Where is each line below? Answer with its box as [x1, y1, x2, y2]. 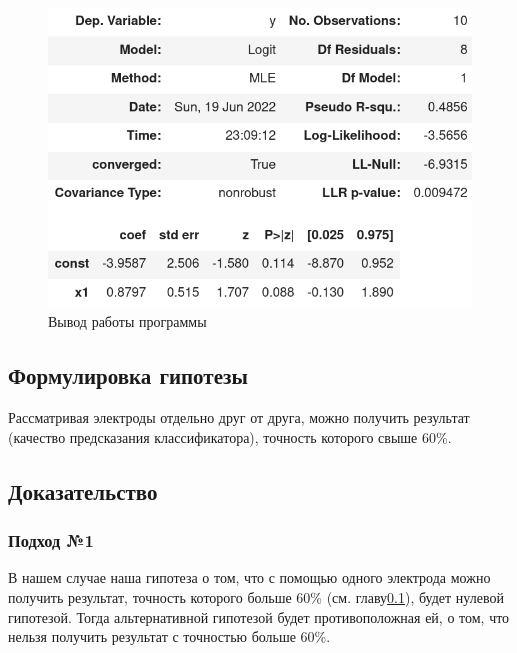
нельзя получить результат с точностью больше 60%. [8, 626, 331, 647]
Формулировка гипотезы [8, 360, 248, 391]
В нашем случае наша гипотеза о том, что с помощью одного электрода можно [8, 567, 491, 588]
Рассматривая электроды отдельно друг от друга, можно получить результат [8, 407, 470, 428]
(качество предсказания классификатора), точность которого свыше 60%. [8, 426, 452, 447]
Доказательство [8, 475, 158, 506]
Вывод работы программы [48, 311, 207, 332]
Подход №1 [8, 528, 94, 553]
